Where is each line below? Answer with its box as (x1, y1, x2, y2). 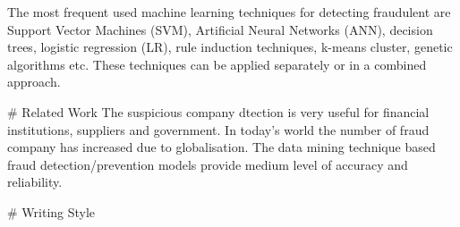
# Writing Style (7, 202, 96, 221)
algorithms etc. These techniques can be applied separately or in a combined (7, 55, 427, 73)
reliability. (7, 172, 63, 191)
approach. (7, 72, 61, 91)
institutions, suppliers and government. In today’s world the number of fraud (7, 120, 430, 139)
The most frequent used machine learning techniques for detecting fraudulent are (7, 3, 451, 21)
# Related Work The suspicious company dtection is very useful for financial (7, 102, 430, 121)
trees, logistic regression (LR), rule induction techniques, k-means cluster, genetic (7, 38, 453, 56)
